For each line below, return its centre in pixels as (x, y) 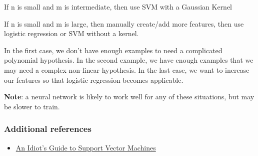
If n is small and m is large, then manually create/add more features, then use (124, 23)
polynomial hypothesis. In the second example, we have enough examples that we (129, 60)
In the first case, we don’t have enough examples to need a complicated (113, 50)
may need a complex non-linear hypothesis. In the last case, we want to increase (127, 69)
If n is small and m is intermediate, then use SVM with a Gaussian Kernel (118, 7)
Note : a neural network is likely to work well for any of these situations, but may (129, 97)
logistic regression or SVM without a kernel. (71, 33)
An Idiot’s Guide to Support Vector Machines (86, 147)
